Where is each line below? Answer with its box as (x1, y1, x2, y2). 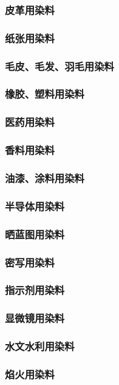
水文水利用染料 (5, 339, 75, 354)
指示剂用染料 (5, 282, 65, 298)
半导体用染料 (5, 198, 65, 213)
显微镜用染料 (5, 310, 65, 326)
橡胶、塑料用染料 (5, 86, 84, 101)
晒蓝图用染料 (5, 226, 65, 241)
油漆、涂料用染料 (5, 170, 84, 185)
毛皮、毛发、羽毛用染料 (5, 58, 114, 73)
